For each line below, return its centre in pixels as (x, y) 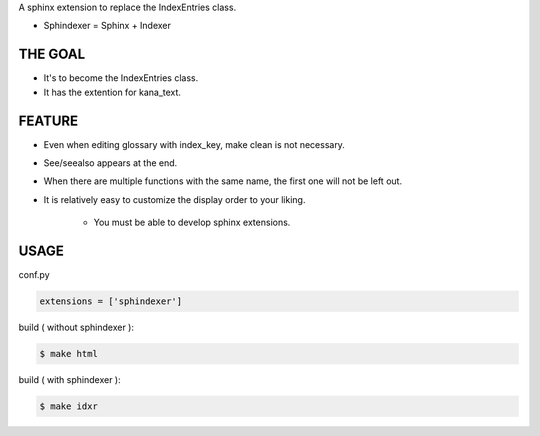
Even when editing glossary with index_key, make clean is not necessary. (194, 144)
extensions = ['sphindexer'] (111, 301)
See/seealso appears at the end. (110, 162)
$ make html (69, 354)
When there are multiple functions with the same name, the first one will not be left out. (223, 181)
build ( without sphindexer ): (76, 327)
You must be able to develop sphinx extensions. (192, 222)
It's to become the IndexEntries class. (121, 78)
